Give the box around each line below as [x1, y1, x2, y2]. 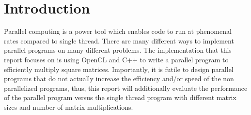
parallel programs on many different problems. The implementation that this [4, 45, 232, 55]
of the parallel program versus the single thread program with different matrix [4, 92, 236, 102]
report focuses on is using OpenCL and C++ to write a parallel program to [4, 54, 229, 64]
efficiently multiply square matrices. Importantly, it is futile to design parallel [4, 64, 234, 74]
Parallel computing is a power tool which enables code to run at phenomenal [4, 26, 232, 36]
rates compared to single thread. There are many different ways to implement [4, 35, 234, 45]
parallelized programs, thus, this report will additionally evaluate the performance [4, 83, 248, 93]
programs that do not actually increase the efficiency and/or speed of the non [4, 73, 234, 84]
